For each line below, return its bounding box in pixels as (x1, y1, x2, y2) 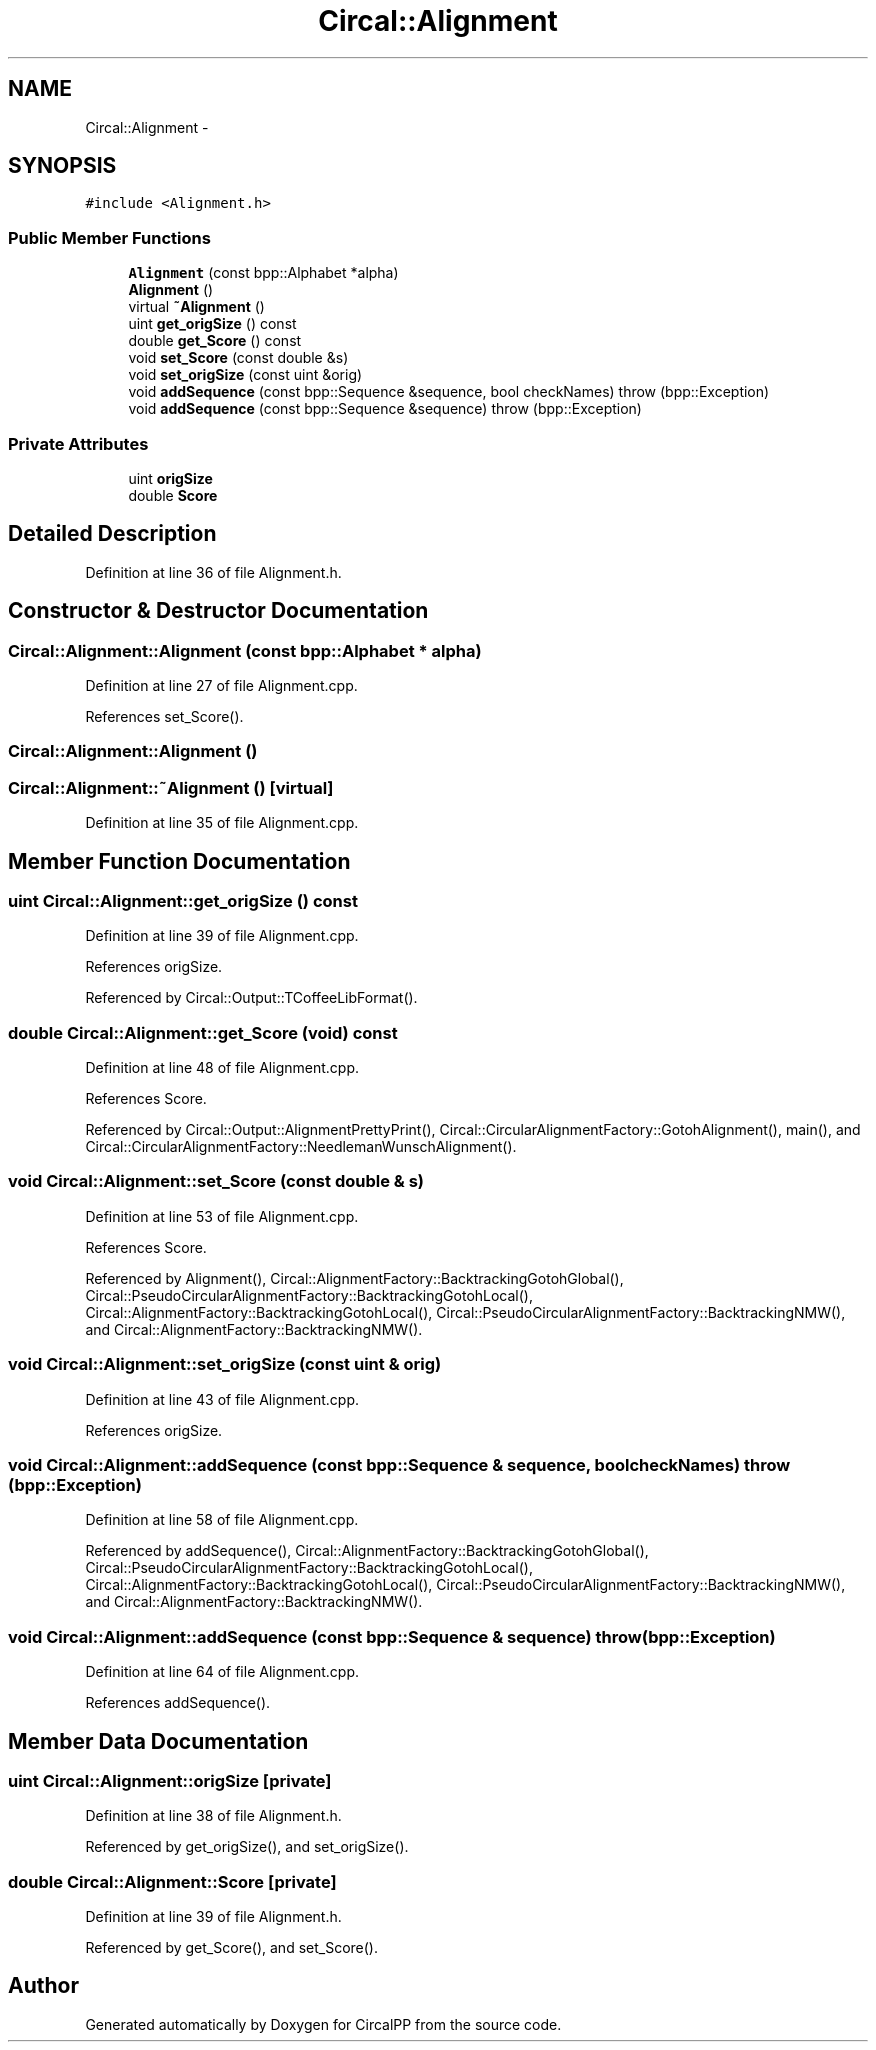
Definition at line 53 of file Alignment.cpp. (85, 1207, 359, 1225)
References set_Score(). (85, 708, 244, 725)
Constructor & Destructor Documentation (8, 598, 429, 624)
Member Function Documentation (8, 848, 351, 874)
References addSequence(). (85, 1694, 271, 1712)
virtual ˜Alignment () (128, 298, 265, 316)
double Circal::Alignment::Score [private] (8, 1871, 337, 1892)
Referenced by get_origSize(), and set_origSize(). (85, 1838, 409, 1856)
